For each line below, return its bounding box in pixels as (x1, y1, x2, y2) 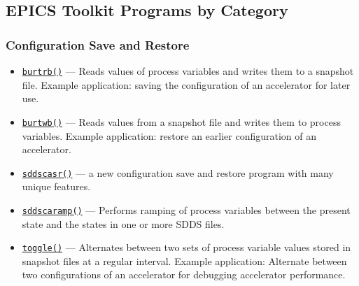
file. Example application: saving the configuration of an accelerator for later (22, 77, 351, 92)
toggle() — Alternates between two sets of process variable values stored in (22, 240, 351, 255)
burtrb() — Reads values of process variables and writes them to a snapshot (22, 64, 354, 78)
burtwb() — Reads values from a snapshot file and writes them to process (22, 114, 341, 129)
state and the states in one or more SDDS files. (22, 216, 225, 231)
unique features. (22, 179, 91, 194)
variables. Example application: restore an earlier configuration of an (22, 128, 317, 143)
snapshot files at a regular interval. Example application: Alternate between (22, 253, 347, 268)
